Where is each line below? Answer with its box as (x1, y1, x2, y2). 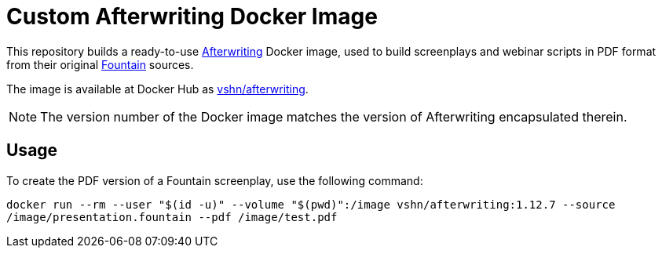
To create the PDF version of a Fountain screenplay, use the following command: (6, 173, 423, 187)
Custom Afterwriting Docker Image (6, 3, 378, 30)
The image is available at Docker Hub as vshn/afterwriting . (6, 82, 309, 96)
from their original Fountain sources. (6, 57, 194, 71)
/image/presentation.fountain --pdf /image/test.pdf (6, 210, 338, 223)
